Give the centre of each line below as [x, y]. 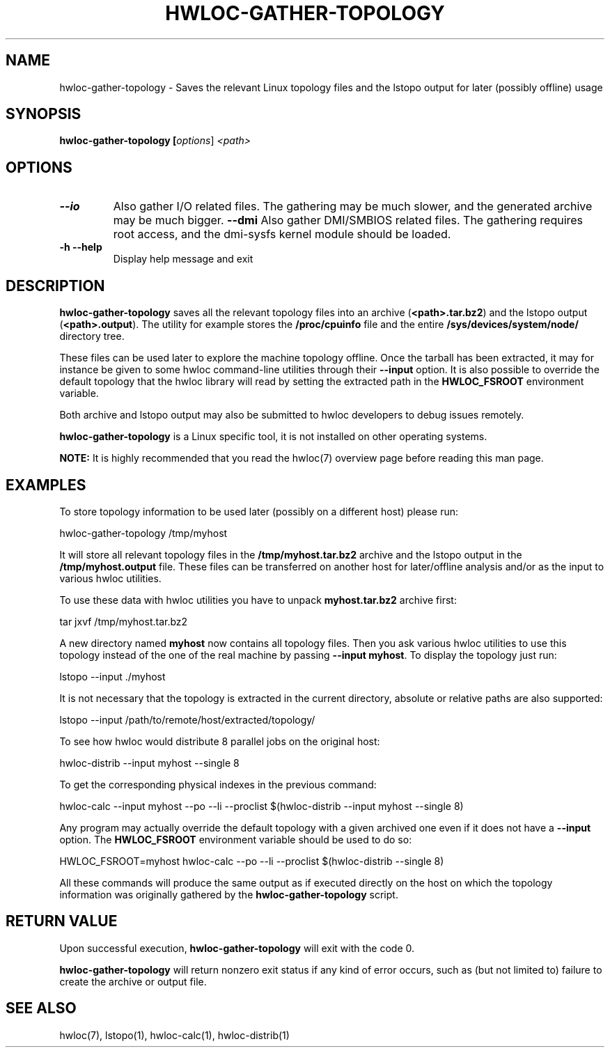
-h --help [81, 247]
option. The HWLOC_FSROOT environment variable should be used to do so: [236, 839]
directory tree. [92, 336]
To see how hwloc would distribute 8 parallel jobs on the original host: [220, 741]
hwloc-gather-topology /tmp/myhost [143, 533]
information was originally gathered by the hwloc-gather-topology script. [229, 894]
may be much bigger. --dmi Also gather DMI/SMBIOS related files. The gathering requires [348, 220]
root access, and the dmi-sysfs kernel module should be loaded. [282, 234]
